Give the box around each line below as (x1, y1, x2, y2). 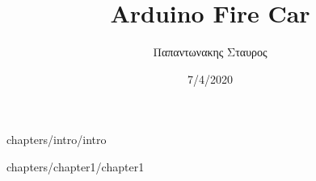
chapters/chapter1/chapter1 (6, 158, 145, 175)
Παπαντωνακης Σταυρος (153, 43, 268, 60)
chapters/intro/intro (6, 131, 107, 148)
